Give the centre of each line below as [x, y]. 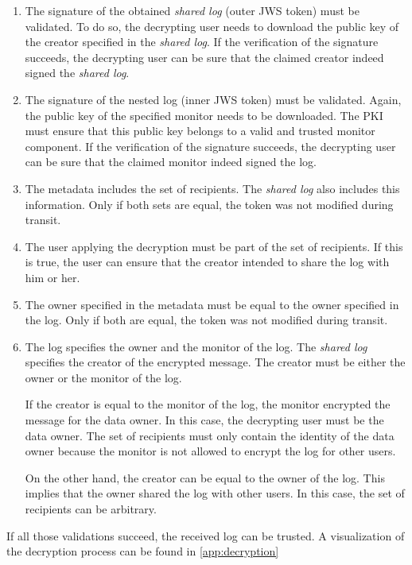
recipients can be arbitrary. [91, 509]
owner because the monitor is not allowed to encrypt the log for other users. [210, 451]
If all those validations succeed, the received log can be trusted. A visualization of [206, 535]
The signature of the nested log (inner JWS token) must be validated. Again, [213, 99]
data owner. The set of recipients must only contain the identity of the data [210, 435]
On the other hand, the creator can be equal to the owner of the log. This [205, 477]
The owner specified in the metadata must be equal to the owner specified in [212, 304]
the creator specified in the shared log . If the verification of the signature [202, 42]
